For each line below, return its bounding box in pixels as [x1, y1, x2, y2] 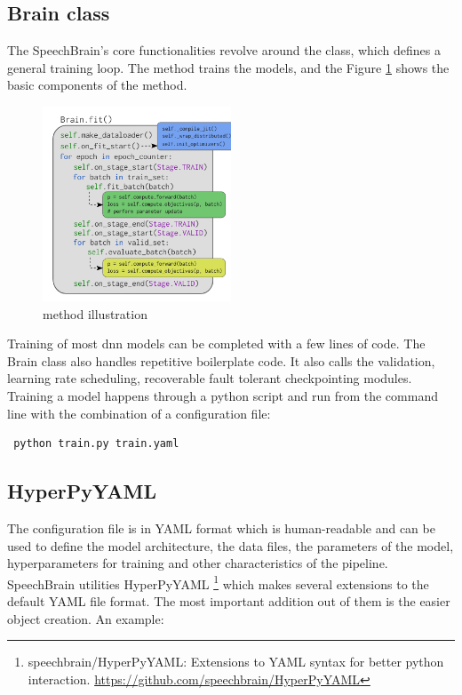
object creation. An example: [7, 609, 164, 627]
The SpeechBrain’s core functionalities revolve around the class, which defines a [7, 41, 441, 60]
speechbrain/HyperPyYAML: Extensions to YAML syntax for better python [28, 652, 444, 671]
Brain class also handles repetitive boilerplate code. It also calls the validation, [7, 351, 435, 370]
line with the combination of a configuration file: [7, 403, 271, 422]
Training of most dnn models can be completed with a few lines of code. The [7, 334, 426, 353]
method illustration [43, 304, 147, 323]
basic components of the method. [7, 76, 187, 94]
